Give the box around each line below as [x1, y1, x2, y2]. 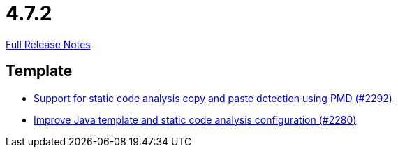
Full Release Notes [6, 38, 91, 50]
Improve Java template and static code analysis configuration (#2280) [34, 113, 357, 126]
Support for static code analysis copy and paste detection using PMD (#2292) [34, 92, 392, 104]
